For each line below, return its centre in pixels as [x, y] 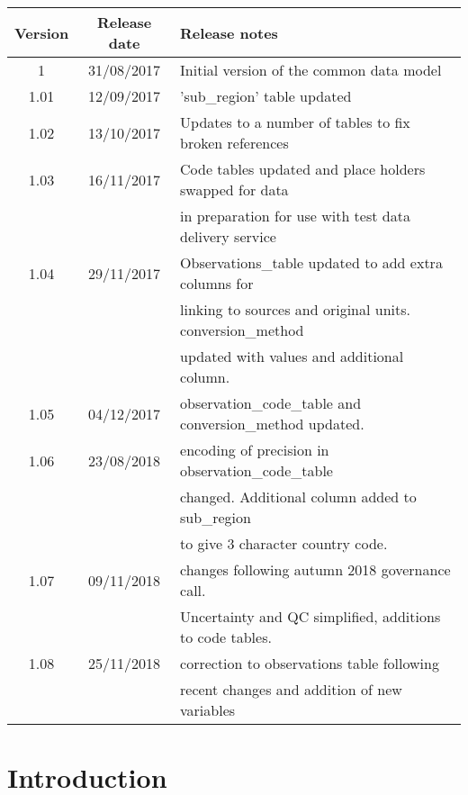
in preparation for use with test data [295, 216]
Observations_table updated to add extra [311, 262]
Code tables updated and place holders [303, 169]
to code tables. [226, 637]
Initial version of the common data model [311, 70]
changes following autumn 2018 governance [315, 569]
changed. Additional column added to [298, 497]
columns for [217, 283]
